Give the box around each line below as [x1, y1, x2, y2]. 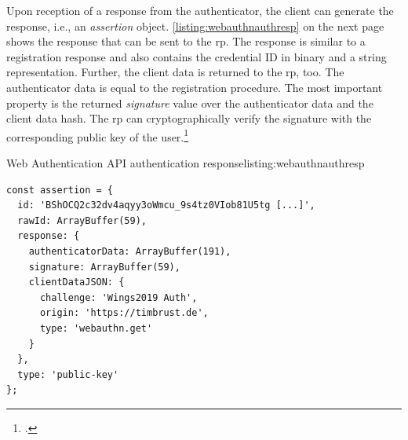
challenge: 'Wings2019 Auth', [39, 291, 198, 303]
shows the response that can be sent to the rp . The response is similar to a [6, 33, 366, 49]
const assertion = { [6, 184, 114, 196]
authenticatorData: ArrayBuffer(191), [28, 245, 231, 257]
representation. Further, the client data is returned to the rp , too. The [6, 64, 344, 80]
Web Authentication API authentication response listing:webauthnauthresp [6, 155, 365, 170]
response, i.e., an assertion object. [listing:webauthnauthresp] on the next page [6, 17, 384, 34]
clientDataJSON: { [28, 277, 125, 288]
